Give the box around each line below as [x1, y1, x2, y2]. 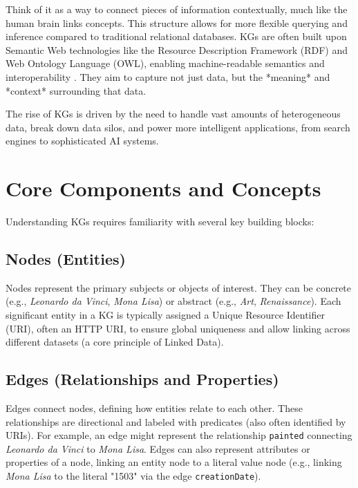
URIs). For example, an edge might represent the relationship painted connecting [6, 428, 352, 442]
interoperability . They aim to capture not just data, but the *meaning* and [6, 69, 330, 84]
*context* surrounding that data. [6, 83, 147, 97]
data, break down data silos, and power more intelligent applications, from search [6, 120, 350, 134]
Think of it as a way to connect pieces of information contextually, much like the [6, 2, 348, 16]
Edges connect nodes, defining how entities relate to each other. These [6, 401, 303, 415]
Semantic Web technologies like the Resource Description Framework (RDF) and [6, 42, 348, 57]
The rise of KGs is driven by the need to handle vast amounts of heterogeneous [6, 106, 341, 121]
